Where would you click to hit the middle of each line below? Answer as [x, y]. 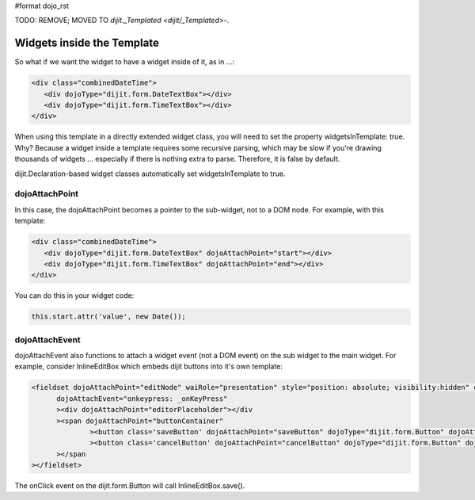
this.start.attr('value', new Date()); [108, 317]
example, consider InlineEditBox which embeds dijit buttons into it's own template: [148, 366]
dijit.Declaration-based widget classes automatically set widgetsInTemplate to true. [150, 174]
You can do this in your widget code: [74, 296]
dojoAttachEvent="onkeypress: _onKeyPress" [142, 399]
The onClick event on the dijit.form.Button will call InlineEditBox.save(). [130, 486]
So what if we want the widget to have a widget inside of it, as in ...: [125, 62]
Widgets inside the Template [87, 43]
